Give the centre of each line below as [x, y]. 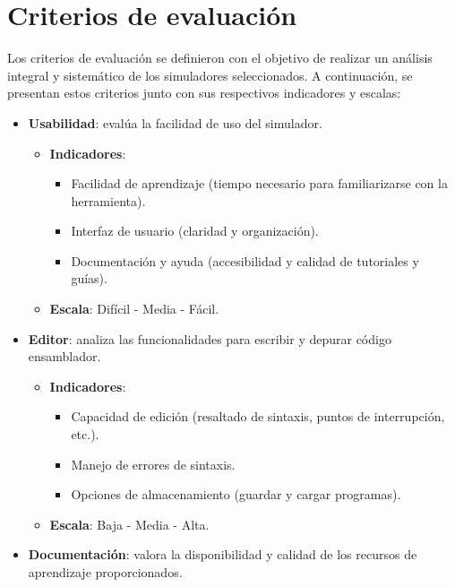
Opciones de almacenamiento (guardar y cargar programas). [236, 494]
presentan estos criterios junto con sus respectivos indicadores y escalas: [204, 93]
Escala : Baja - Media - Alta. [129, 524]
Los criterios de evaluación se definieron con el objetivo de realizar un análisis [220, 58]
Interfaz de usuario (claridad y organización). [195, 231]
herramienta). [108, 200]
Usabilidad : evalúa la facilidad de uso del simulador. [175, 122]
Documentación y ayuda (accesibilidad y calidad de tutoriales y [245, 260]
